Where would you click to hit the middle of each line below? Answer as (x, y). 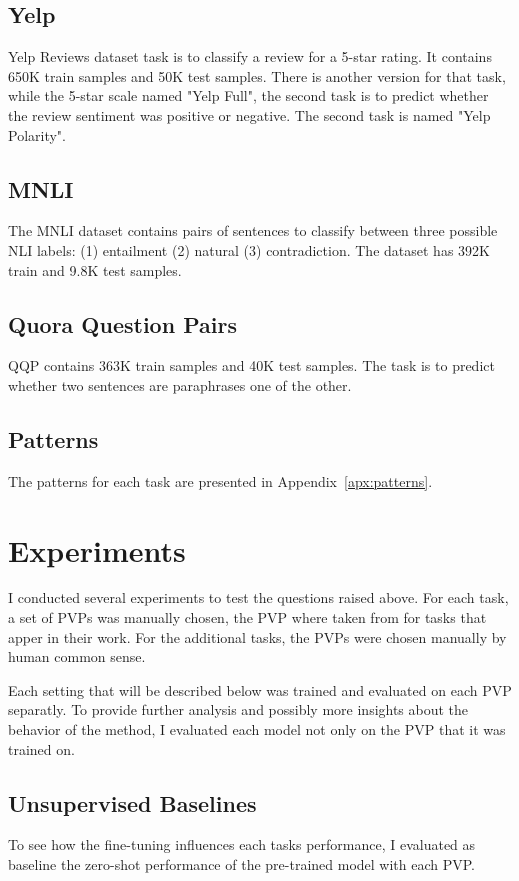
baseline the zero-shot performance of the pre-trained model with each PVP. (242, 864)
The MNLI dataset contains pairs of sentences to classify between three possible (253, 230)
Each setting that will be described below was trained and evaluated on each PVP (260, 689)
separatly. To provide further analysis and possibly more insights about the (238, 709)
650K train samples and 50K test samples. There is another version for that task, (257, 75)
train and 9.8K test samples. (95, 269)
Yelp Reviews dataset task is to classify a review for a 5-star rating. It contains (250, 56)
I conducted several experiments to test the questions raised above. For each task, (258, 597)
